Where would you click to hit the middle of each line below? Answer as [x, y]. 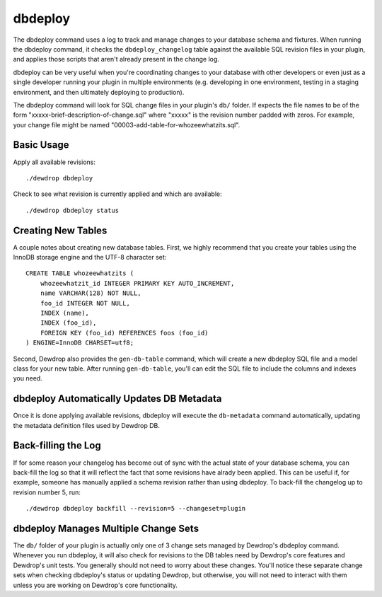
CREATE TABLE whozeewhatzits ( [80, 273]
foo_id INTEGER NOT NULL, [85, 303]
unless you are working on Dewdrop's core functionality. [95, 585]
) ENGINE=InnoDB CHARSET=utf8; [80, 343]
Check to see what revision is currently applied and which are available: [117, 194]
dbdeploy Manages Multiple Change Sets [106, 528]
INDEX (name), [65, 313]
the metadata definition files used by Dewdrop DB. [87, 425]
